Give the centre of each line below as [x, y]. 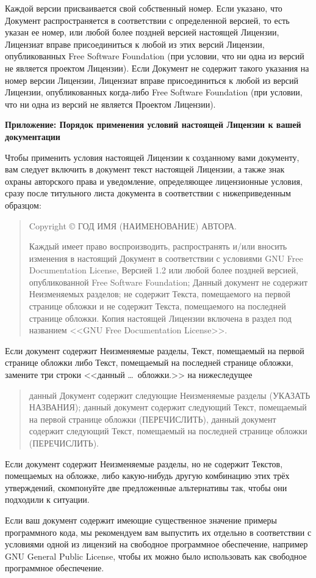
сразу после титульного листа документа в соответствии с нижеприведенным [148, 193]
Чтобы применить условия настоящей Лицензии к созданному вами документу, [152, 157]
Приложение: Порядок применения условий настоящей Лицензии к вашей [153, 124]
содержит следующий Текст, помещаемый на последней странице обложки [168, 431]
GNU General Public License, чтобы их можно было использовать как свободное [156, 556]
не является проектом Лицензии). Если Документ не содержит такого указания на [157, 68]
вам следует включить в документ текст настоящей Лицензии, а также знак [145, 169]
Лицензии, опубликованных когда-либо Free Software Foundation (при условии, [154, 92]
